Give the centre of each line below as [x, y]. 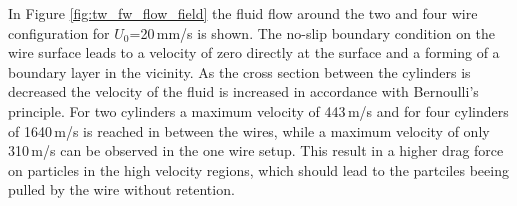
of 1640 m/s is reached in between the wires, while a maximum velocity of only [249, 130]
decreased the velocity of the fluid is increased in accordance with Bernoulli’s [243, 91]
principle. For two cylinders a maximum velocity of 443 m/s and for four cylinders [258, 110]
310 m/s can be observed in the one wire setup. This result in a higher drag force [256, 150]
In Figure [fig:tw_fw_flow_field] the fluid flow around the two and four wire [243, 13]
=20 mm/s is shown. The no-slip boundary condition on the [312, 32]
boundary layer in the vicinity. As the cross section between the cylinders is [239, 71]
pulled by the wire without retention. [121, 189]
